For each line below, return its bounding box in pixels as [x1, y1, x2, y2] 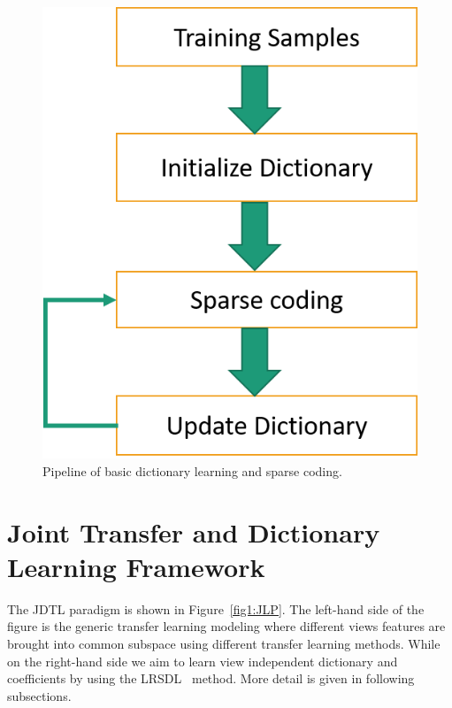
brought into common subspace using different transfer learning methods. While [7, 634, 441, 652]
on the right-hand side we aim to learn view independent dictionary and [7, 651, 398, 670]
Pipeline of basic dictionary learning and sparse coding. [42, 461, 342, 480]
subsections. [7, 686, 72, 704]
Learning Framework [7, 548, 265, 584]
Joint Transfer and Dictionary [7, 513, 380, 550]
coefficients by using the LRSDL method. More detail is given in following [7, 669, 415, 688]
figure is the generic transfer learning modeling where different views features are [7, 617, 446, 635]
